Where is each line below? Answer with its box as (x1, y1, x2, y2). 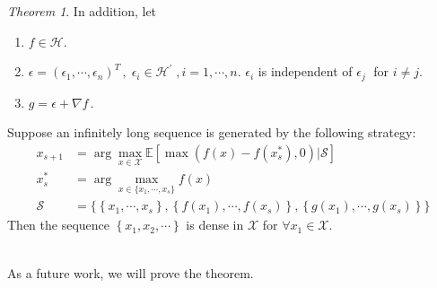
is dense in (186, 215, 244, 234)
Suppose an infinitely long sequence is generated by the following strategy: (7, 123, 416, 142)
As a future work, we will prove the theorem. (7, 263, 254, 282)
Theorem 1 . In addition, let (7, 2, 157, 20)
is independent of (258, 62, 353, 81)
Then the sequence (7, 215, 110, 234)
